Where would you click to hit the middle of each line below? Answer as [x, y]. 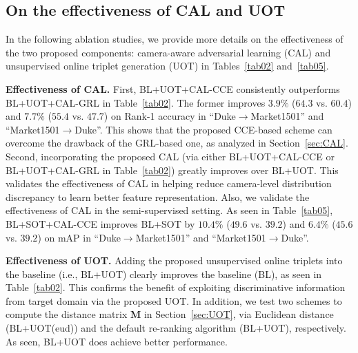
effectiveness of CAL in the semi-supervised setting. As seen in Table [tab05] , [169, 210]
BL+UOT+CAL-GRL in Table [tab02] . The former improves [136, 102]
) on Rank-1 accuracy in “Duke [170, 116]
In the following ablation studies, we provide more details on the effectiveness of [175, 39]
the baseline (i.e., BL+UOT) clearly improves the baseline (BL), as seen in [164, 274]
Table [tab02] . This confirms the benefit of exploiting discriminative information [176, 287]
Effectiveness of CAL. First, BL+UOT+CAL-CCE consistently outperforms [173, 88]
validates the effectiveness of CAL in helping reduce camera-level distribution [169, 183]
